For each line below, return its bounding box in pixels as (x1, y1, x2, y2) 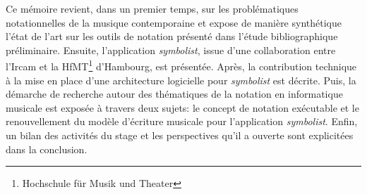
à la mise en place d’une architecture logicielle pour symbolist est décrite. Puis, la (6, 72, 356, 87)
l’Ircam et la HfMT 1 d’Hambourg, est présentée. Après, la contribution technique (6, 57, 357, 74)
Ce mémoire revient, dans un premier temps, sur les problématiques (6, 1, 299, 15)
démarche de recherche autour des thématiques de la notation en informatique (6, 86, 343, 101)
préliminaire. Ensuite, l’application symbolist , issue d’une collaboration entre (6, 42, 336, 57)
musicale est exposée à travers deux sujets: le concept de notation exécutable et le (6, 100, 359, 115)
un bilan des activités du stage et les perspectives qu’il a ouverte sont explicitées (6, 128, 354, 142)
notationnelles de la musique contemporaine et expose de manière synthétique (6, 15, 342, 30)
